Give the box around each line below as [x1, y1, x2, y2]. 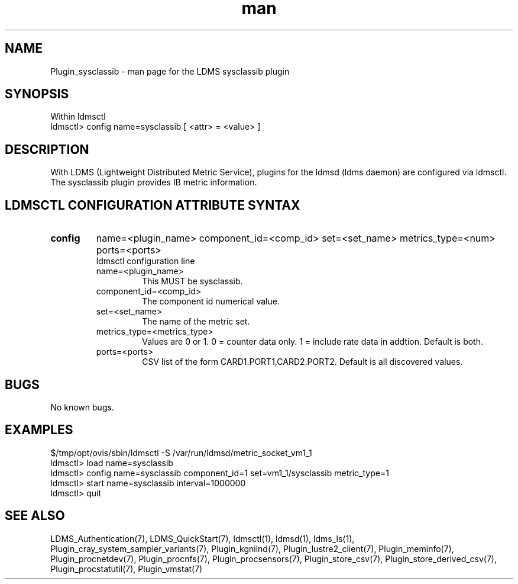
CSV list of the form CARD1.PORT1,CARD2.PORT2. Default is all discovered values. [142, 357, 463, 367]
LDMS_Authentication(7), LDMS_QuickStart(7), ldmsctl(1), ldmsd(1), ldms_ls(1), [50, 533, 355, 544]
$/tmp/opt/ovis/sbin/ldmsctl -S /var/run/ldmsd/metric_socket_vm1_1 [50, 447, 312, 458]
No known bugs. [50, 402, 114, 412]
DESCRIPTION [5, 142, 89, 157]
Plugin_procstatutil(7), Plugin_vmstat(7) [50, 563, 203, 574]
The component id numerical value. [142, 296, 280, 307]
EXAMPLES [5, 422, 73, 438]
